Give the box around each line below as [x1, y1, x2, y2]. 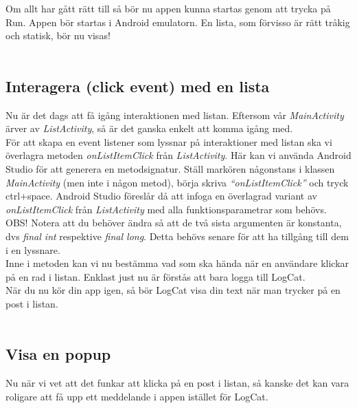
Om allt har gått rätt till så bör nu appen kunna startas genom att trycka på [5, 1, 331, 15]
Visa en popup [5, 343, 111, 365]
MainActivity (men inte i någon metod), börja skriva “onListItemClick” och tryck [5, 175, 349, 189]
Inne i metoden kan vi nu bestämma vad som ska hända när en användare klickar [5, 256, 349, 270]
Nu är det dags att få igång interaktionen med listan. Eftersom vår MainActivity [5, 107, 344, 122]
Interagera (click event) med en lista [5, 75, 270, 96]
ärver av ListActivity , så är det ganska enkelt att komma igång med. [5, 121, 293, 136]
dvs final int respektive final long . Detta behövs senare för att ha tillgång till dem [5, 228, 349, 243]
